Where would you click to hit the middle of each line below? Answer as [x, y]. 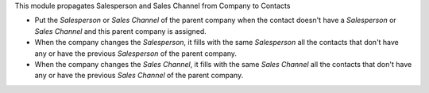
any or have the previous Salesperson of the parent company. [136, 53]
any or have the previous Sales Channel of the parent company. [139, 76]
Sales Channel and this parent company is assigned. [120, 31]
